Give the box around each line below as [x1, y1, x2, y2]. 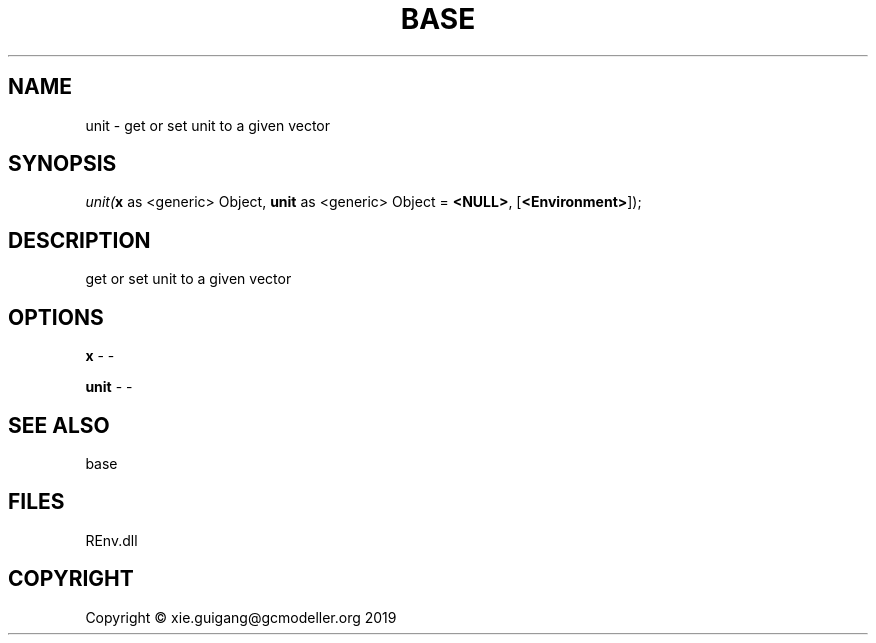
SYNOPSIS [8, 151, 117, 177]
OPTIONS [8, 304, 104, 330]
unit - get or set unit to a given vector [85, 116, 331, 134]
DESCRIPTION [8, 227, 151, 253]
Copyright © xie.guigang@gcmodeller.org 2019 [85, 608, 397, 626]
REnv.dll [85, 531, 138, 549]
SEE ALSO [8, 412, 110, 438]
